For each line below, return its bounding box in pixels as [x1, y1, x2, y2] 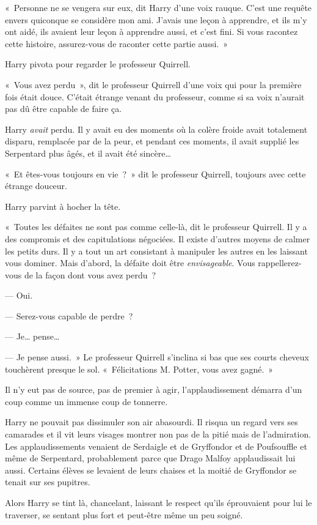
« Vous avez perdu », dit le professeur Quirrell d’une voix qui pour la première [5, 78, 302, 91]
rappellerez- [258, 256, 302, 269]
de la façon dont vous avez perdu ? [24, 268, 156, 281]
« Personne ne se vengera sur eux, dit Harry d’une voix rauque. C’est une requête [5, 1, 312, 13]
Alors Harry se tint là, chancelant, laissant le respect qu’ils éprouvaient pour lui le [5, 496, 312, 508]
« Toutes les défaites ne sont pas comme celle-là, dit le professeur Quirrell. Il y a [5, 220, 307, 233]
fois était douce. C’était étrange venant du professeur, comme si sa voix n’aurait [5, 90, 305, 103]
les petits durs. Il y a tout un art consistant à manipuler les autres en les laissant [5, 244, 308, 257]
